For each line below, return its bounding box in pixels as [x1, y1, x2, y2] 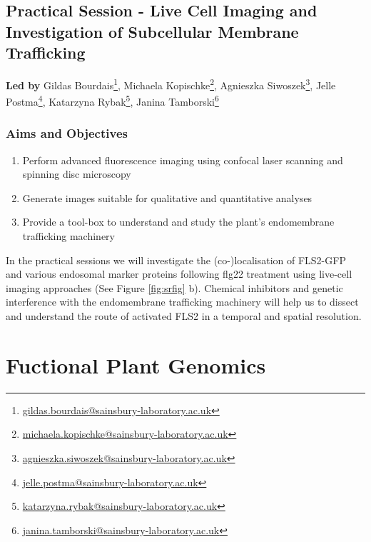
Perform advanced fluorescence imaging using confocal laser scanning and [22, 152, 343, 167]
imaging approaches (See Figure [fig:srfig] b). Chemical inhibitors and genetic [6, 280, 343, 295]
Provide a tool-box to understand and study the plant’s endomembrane [22, 214, 335, 229]
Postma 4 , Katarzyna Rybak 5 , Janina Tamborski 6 [6, 92, 219, 109]
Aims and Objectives [6, 124, 128, 142]
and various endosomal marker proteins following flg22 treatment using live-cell [6, 266, 352, 281]
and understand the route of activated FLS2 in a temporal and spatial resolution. [6, 308, 362, 323]
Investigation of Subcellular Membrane [6, 20, 299, 42]
